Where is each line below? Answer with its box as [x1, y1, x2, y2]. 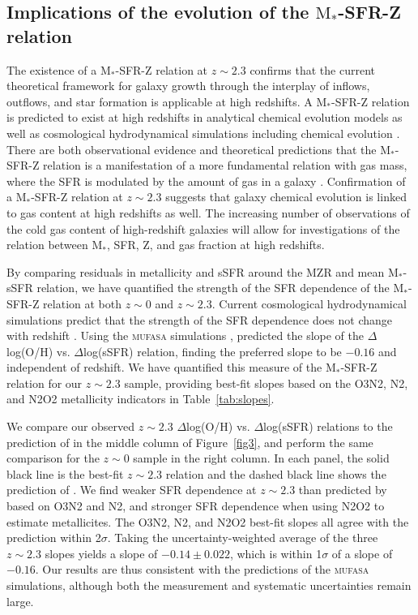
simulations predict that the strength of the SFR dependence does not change [6, 311, 392, 328]
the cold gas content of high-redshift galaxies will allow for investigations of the [6, 220, 400, 237]
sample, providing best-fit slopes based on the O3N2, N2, [124, 374, 408, 391]
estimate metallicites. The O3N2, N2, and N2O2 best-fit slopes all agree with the [6, 513, 409, 530]
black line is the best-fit [6, 465, 124, 482]
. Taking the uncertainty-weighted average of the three [107, 529, 378, 546]
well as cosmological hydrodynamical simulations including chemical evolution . [6, 124, 400, 141]
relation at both [43, 295, 122, 312]
